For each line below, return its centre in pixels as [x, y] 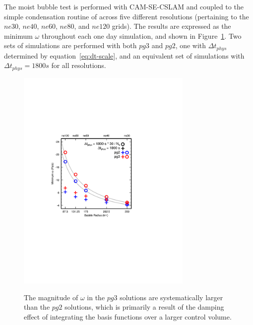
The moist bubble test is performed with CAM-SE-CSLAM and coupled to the [124, 6]
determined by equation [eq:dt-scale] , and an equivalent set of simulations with [124, 55]
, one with [191, 45]
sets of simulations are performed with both [70, 45]
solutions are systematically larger [171, 297]
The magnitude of [51, 297]
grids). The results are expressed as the [171, 26]
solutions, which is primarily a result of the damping [144, 307]
